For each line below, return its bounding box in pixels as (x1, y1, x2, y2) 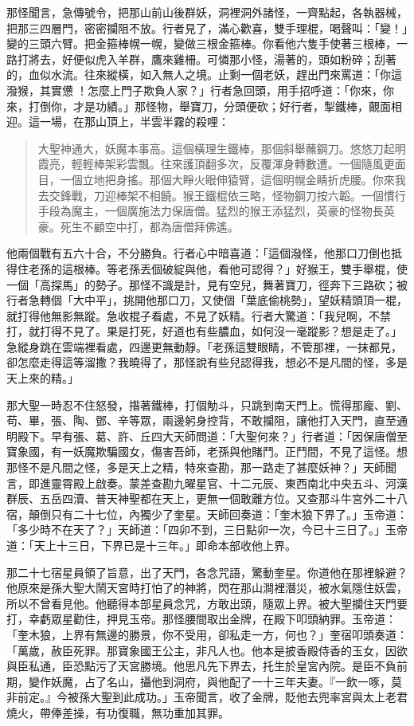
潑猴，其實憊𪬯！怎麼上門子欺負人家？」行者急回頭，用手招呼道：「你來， (6, 81, 383, 98)
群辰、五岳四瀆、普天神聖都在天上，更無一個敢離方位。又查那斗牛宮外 (6, 490, 374, 507)
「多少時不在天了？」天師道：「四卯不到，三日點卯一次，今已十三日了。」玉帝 (6, 521, 408, 538)
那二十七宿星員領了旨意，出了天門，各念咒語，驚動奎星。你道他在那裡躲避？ (6, 563, 408, 580)
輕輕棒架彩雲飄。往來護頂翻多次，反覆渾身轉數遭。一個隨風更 (71, 155, 395, 172)
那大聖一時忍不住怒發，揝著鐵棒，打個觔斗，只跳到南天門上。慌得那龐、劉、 (6, 396, 408, 413)
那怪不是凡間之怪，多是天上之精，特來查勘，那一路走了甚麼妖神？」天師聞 (6, 459, 396, 476)
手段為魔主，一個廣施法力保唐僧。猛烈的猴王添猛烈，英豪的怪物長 (37, 202, 384, 219)
